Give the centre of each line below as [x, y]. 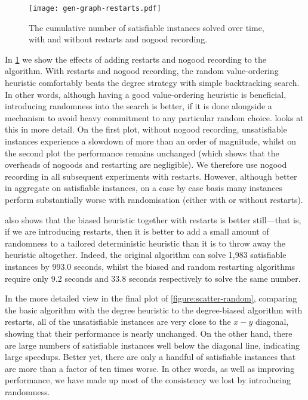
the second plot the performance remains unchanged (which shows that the [142, 153]
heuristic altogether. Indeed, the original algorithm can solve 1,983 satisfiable [146, 255]
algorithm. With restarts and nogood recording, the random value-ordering [142, 71]
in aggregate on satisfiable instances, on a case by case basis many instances [144, 188]
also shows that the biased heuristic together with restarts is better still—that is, [153, 219]
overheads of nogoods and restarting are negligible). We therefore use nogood [146, 164]
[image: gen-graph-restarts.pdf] [95, 8]
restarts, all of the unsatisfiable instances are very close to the [118, 321]
